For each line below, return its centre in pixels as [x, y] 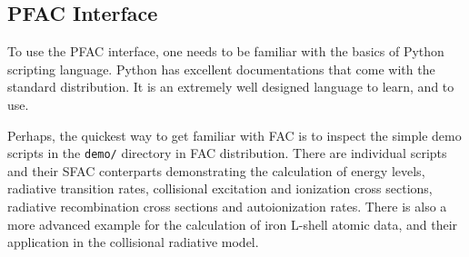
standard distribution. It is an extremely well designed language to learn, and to [231, 87]
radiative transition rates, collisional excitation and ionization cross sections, [220, 188]
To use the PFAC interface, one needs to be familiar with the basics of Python [226, 51]
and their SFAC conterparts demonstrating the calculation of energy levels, [216, 170]
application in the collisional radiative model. [133, 242]
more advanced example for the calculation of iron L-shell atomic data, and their [233, 224]
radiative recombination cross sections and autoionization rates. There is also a [227, 207]
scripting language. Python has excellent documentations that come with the [221, 69]
